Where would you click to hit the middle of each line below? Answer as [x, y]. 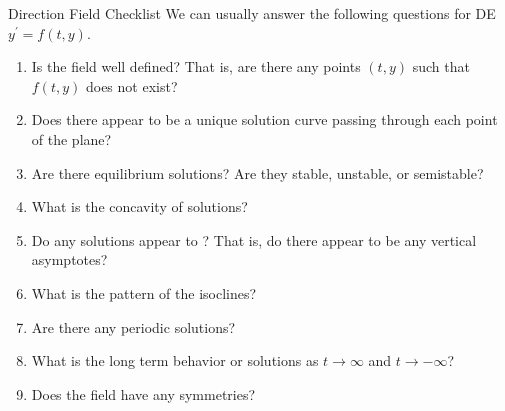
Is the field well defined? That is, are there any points [196, 66]
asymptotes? [69, 259]
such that [441, 66]
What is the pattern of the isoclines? [144, 292]
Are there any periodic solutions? [133, 326]
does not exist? [131, 85]
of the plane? [71, 138]
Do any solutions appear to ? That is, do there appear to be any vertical [254, 239]
